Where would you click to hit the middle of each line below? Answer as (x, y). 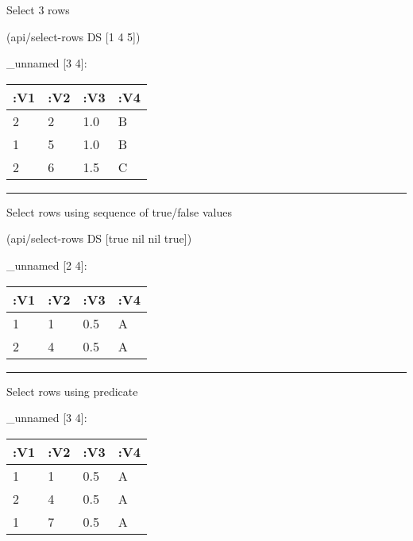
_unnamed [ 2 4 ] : (47, 265)
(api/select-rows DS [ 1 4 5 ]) (73, 36)
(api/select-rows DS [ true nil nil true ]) (99, 238)
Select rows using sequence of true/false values (119, 211)
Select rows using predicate (72, 391)
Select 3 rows (38, 10)
